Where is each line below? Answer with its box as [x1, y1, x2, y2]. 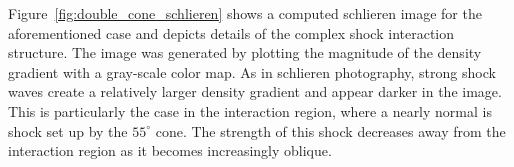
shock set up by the [8, 120, 128, 141]
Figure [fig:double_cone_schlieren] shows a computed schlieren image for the [8, 3, 482, 23]
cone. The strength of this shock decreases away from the [155, 120, 506, 141]
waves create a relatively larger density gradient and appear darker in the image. [8, 81, 502, 102]
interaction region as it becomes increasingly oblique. [8, 140, 332, 161]
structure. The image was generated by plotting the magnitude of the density [8, 42, 482, 63]
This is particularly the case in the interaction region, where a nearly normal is [8, 100, 492, 121]
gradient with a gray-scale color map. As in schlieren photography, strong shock [8, 61, 496, 82]
